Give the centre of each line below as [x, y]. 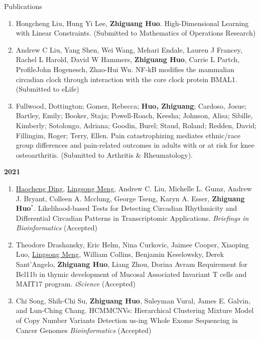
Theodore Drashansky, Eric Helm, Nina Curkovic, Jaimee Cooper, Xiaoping [132, 244]
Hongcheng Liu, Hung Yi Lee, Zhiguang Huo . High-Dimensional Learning [132, 23]
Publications [23, 6]
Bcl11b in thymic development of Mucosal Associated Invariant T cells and [131, 274]
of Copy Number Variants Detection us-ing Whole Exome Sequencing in [127, 320]
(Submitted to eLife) [47, 89]
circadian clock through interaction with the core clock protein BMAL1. [126, 79]
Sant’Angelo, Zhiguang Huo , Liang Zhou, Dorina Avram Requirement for [132, 264]
